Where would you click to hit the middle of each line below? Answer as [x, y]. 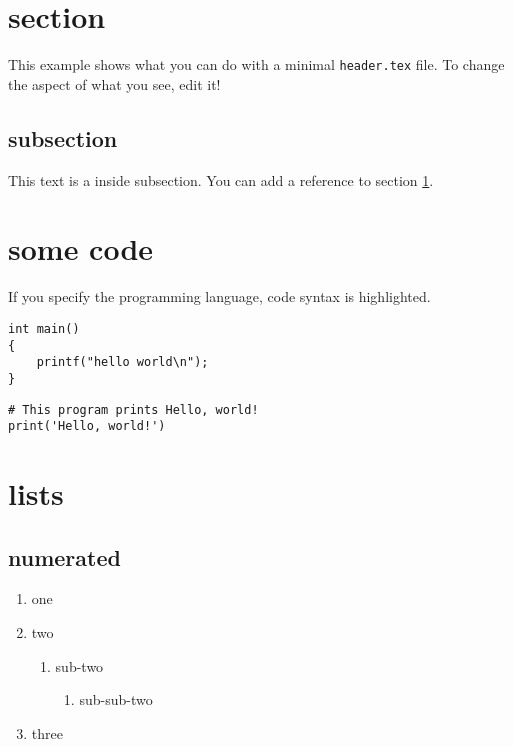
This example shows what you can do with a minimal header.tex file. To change [256, 64]
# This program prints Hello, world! [133, 409]
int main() [44, 328]
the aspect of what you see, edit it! [114, 83]
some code [81, 248]
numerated [64, 556]
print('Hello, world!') [87, 426]
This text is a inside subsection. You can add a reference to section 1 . [221, 179]
